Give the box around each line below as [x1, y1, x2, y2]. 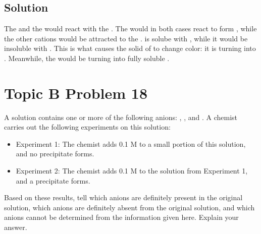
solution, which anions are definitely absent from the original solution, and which [4, 202, 255, 212]
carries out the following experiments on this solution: [4, 122, 171, 132]
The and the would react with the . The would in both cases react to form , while [4, 23, 257, 34]
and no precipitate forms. [16, 148, 94, 159]
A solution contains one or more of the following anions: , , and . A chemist [4, 111, 237, 122]
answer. [4, 222, 27, 232]
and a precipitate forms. [16, 175, 90, 186]
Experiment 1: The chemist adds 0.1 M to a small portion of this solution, [16, 138, 246, 149]
